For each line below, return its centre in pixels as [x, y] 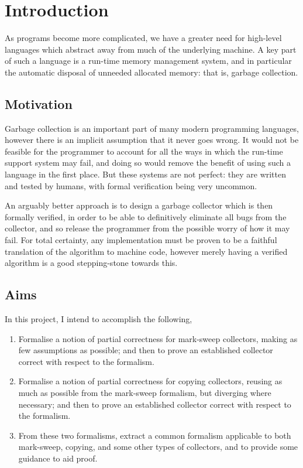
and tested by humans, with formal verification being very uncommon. [131, 185]
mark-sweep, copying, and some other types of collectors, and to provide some [158, 447]
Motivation [39, 103]
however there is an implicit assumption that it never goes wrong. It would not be [152, 140]
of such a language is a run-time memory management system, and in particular [148, 61]
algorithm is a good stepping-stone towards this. [91, 263]
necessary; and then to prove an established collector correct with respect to [155, 404]
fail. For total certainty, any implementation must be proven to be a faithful [141, 240]
